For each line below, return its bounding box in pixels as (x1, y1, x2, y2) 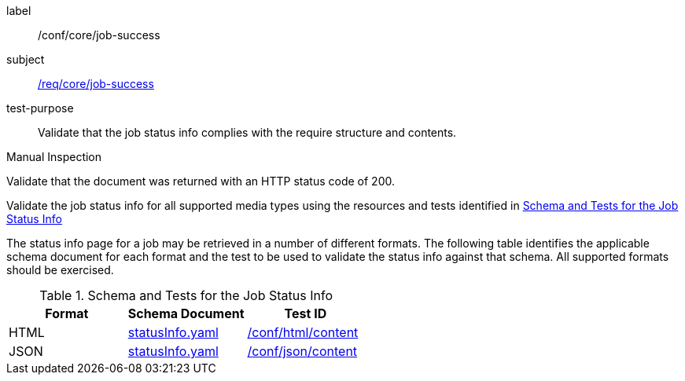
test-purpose (6, 101, 74, 115)
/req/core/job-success (38, 77, 154, 90)
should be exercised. (6, 263, 114, 277)
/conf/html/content (247, 324, 359, 340)
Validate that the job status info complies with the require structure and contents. (38, 126, 457, 139)
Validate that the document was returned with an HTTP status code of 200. (6, 174, 395, 188)
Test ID (284, 306, 327, 321)
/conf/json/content (247, 343, 358, 359)
